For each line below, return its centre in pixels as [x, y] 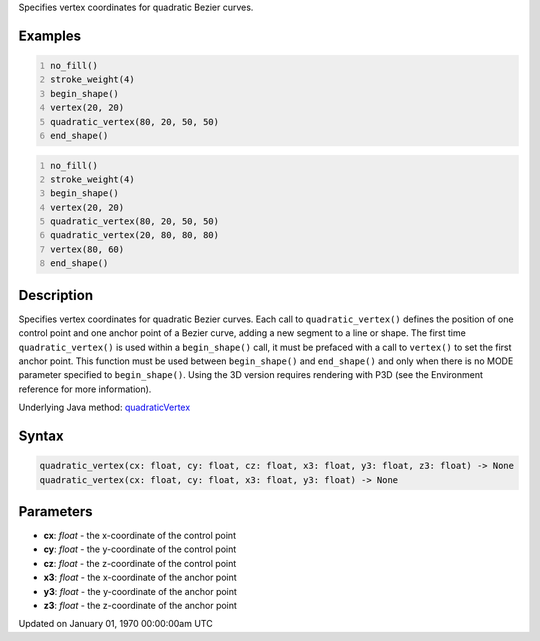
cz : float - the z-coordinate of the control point [140, 563]
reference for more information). [85, 389]
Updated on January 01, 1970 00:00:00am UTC [116, 624]
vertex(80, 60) [87, 249]
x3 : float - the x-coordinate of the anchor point [140, 577]
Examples [50, 35]
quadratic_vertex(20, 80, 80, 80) [135, 235]
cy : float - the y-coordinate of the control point [140, 549]
